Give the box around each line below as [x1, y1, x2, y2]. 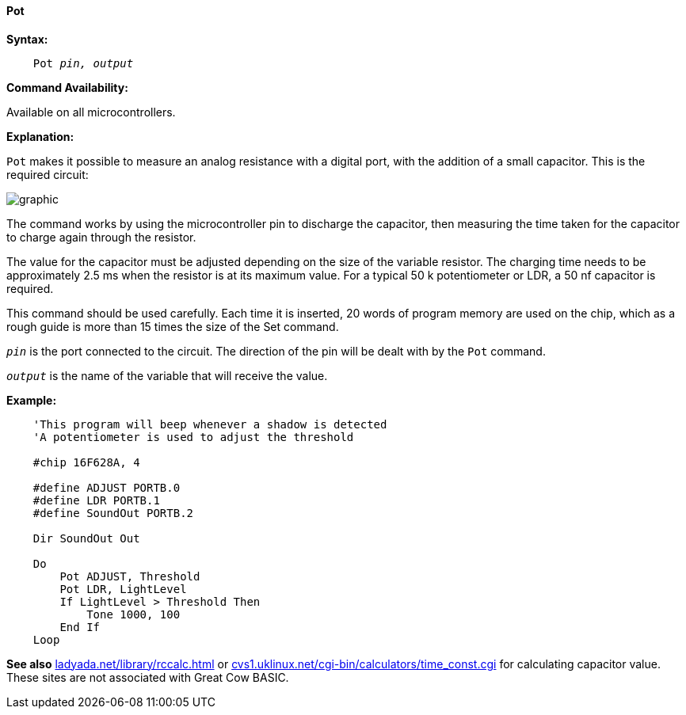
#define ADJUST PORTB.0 [32, 481, 181, 494]
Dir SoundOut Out [32, 531, 140, 545]
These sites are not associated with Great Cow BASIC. [6, 670, 289, 684]
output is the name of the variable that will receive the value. [6, 368, 328, 382]
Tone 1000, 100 [86, 607, 181, 621]
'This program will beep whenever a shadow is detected [32, 417, 387, 431]
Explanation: [6, 129, 74, 143]
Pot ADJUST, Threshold [59, 569, 200, 583]
